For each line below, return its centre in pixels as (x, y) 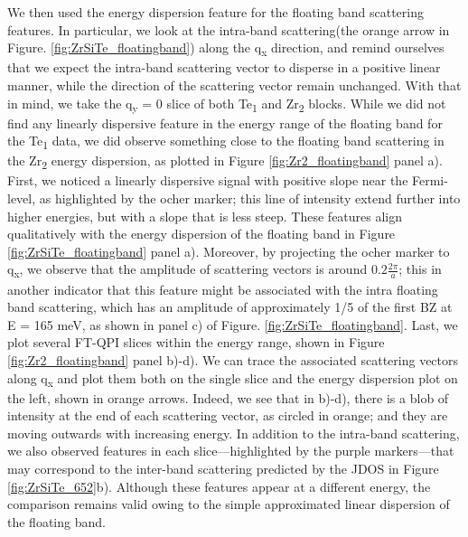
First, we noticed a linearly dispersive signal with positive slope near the (208, 180)
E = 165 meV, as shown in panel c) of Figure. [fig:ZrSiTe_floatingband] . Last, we (233, 324)
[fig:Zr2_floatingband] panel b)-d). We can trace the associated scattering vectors (233, 359)
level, (22, 198)
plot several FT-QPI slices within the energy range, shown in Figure (196, 342)
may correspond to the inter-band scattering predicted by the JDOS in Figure (223, 469)
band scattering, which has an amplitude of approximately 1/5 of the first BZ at (230, 307)
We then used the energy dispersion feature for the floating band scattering (215, 12)
